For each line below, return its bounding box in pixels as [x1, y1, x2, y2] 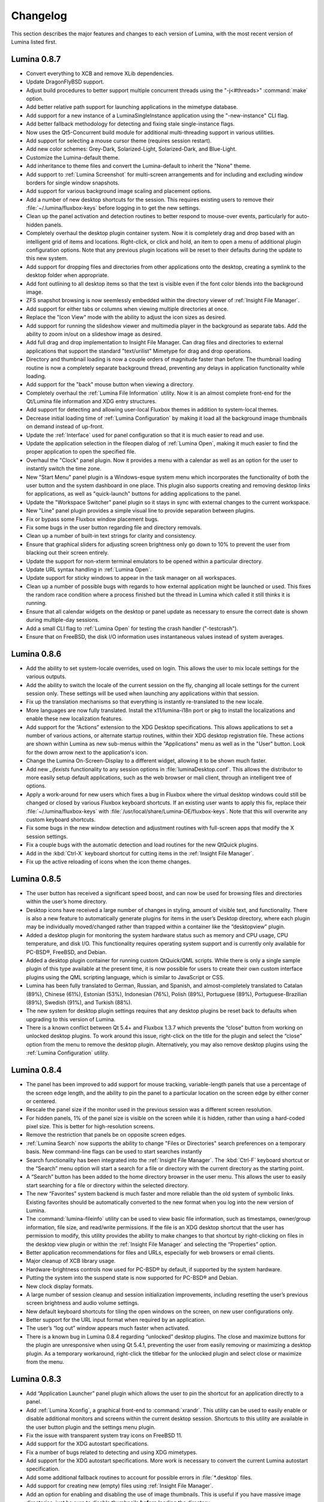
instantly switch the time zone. [26, 465, 102, 472]
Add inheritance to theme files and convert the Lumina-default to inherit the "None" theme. [26, 162, 251, 169]
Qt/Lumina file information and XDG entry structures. [26, 398, 157, 405]
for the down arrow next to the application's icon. [26, 749, 148, 756]
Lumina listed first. [11, 38, 57, 45]
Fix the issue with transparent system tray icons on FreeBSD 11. [26, 1432, 182, 1439]
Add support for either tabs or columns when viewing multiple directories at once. [26, 305, 229, 312]
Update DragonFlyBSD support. [26, 78, 104, 85]
